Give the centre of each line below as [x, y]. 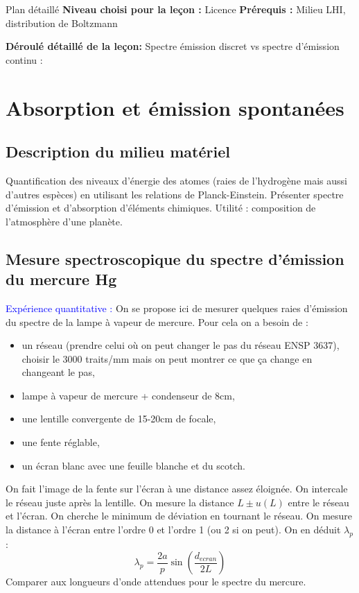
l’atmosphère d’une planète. [64, 221]
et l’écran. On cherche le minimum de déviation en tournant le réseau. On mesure [179, 516]
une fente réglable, [61, 442]
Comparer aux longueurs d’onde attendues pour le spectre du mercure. [156, 582]
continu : [24, 59]
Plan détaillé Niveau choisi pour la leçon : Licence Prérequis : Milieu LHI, [176, 9]
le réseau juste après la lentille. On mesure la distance [120, 502]
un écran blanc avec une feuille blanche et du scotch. [133, 465]
